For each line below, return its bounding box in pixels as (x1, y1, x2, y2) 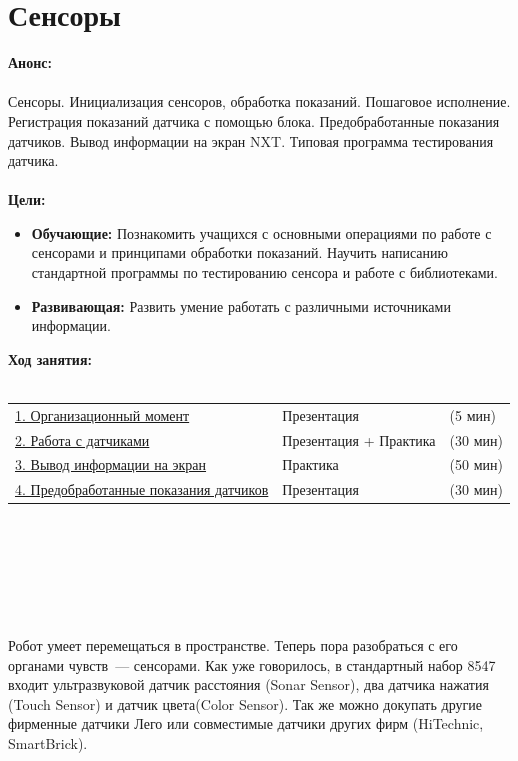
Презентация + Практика (282, 429, 436, 450)
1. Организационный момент (15, 404, 190, 425)
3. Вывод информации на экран (15, 454, 207, 475)
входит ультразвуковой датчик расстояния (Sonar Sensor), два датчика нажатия (8, 674, 489, 695)
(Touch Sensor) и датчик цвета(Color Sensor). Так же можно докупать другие (8, 693, 482, 714)
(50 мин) (449, 454, 503, 475)
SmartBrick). (8, 732, 88, 753)
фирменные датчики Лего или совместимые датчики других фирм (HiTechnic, (8, 713, 484, 734)
